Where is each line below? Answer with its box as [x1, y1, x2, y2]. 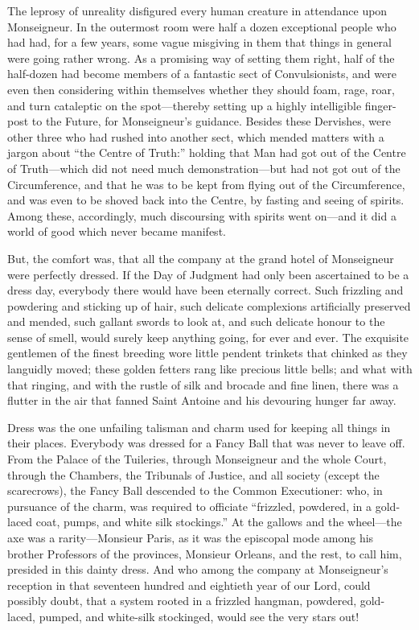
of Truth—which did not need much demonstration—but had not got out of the [7, 159, 401, 176]
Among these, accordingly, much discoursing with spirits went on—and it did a [7, 207, 396, 224]
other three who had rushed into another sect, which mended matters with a [7, 128, 384, 145]
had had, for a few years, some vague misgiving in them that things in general [7, 34, 392, 51]
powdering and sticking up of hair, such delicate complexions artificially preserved [7, 297, 411, 314]
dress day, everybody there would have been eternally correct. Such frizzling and [7, 282, 404, 299]
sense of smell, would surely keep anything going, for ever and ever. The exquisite [7, 328, 409, 345]
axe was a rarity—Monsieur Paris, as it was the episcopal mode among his [7, 529, 374, 546]
